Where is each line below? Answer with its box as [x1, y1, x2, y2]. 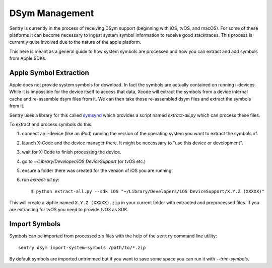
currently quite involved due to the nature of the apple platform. [9, 39, 141, 45]
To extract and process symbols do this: [9, 121, 93, 127]
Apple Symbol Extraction [9, 68, 89, 77]
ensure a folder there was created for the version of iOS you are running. [22, 167, 173, 173]
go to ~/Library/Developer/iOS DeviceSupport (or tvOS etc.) [22, 158, 146, 164]
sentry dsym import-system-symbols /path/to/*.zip [18, 244, 146, 250]
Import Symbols [9, 220, 60, 228]
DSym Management [9, 8, 94, 19]
